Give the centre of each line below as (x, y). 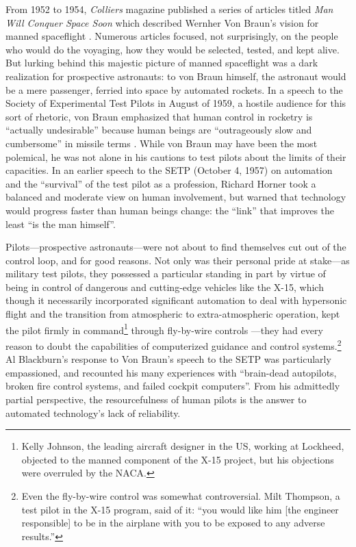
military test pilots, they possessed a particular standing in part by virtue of (166, 273)
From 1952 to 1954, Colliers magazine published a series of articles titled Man (169, 9)
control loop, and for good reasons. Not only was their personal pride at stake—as (178, 260)
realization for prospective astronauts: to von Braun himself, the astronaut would (176, 76)
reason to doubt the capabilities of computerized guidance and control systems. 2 (174, 344)
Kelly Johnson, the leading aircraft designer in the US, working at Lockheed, (183, 446)
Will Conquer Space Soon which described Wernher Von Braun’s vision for (162, 22)
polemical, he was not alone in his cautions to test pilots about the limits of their (176, 156)
